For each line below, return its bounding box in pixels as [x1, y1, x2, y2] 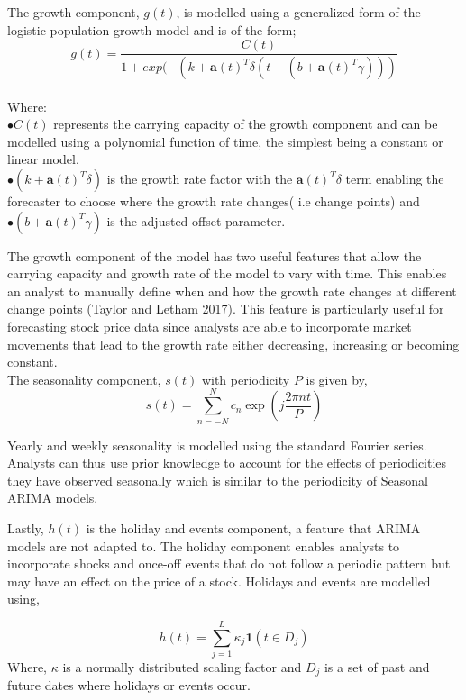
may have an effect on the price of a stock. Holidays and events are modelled [7, 571, 431, 590]
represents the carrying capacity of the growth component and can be [53, 114, 438, 133]
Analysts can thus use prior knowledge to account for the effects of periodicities [7, 453, 447, 472]
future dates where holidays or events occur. [7, 676, 251, 695]
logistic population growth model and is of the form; [7, 20, 297, 39]
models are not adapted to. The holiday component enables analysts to [7, 536, 400, 555]
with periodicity [201, 369, 290, 388]
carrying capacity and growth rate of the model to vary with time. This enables [7, 264, 447, 283]
